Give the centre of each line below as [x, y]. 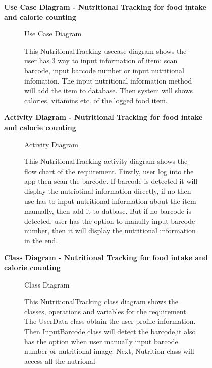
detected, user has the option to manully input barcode [110, 220]
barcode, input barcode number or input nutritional [104, 70]
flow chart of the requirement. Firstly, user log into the [109, 171]
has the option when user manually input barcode [101, 341]
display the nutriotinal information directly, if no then [108, 191]
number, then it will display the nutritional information [110, 231]
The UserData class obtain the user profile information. [110, 321]
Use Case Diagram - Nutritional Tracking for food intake [105, 7]
